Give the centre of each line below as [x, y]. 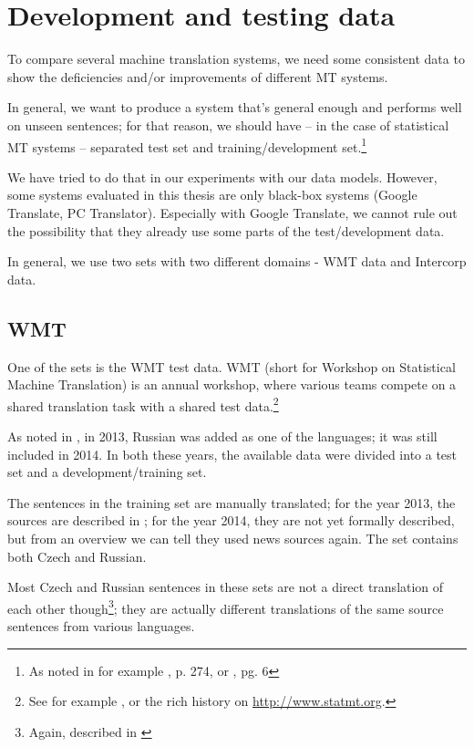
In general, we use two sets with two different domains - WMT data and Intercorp [237, 261]
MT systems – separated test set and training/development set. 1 [187, 145]
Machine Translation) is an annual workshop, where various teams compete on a [232, 384]
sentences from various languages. [101, 625]
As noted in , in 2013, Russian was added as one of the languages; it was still [222, 436]
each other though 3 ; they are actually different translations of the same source [226, 607]
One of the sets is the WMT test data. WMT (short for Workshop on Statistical [232, 366]
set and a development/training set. [107, 472]
